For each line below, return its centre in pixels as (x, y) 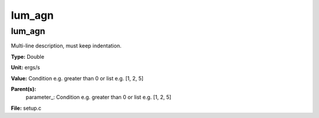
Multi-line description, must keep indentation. (66, 46)
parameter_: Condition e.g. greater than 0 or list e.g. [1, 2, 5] (98, 97)
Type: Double (27, 56)
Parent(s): (24, 89)
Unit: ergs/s (26, 68)
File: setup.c (26, 108)
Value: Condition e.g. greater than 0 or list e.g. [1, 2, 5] (77, 78)
